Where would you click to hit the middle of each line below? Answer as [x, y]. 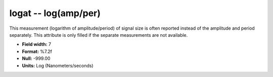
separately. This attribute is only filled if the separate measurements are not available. [99, 35]
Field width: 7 [37, 44]
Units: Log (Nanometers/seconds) [58, 65]
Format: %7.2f [37, 51]
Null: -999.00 [36, 58]
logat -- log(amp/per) [55, 13]
